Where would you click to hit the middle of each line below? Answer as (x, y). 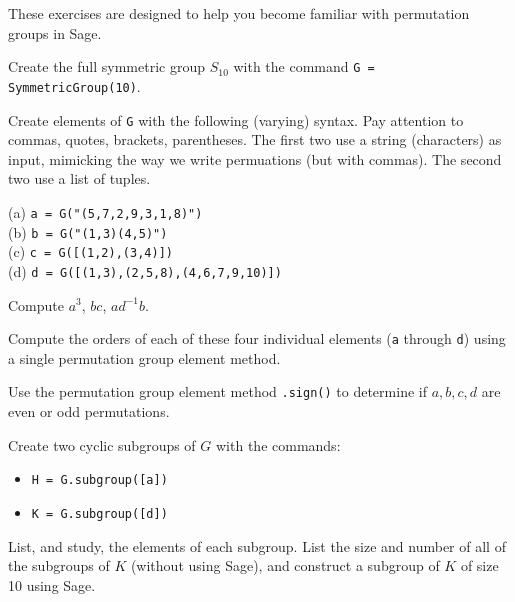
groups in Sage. (55, 32)
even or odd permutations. (89, 411)
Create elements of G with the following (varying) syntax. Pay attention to (236, 119)
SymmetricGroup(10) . (74, 85)
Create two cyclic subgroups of (102, 444)
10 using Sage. (52, 584)
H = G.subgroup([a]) (99, 480)
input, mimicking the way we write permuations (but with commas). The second (255, 158)
